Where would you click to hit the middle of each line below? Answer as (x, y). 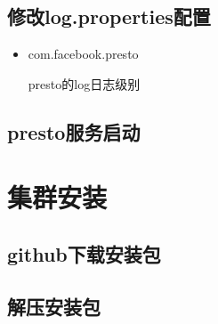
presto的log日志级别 (84, 83)
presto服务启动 (74, 131)
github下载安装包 (84, 253)
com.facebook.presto (83, 54)
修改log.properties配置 (109, 16)
